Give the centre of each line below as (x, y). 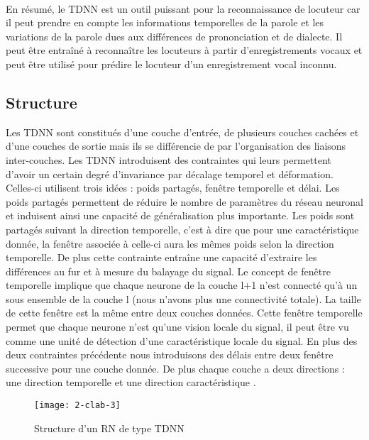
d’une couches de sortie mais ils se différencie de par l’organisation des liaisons (176, 146)
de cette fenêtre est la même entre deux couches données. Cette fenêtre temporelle (184, 313)
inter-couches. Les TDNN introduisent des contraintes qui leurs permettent (169, 159)
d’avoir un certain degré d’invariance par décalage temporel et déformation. (170, 174)
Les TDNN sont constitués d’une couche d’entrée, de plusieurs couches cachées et (182, 132)
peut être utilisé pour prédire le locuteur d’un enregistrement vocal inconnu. (171, 64)
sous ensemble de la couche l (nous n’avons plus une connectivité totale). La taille (183, 298)
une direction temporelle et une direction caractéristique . (131, 382)
